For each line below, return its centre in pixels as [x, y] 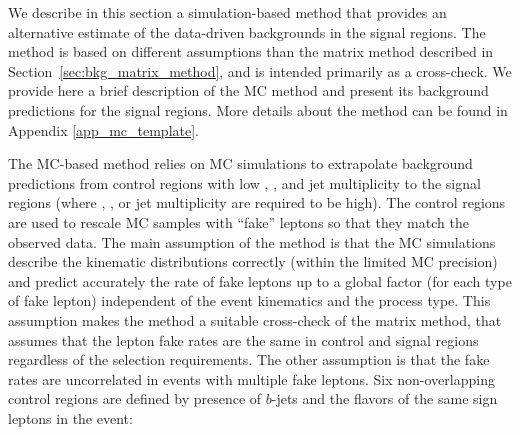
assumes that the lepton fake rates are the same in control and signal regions [243, 339]
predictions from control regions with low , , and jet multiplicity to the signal [244, 182]
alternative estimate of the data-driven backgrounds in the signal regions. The [247, 31]
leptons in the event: [70, 417]
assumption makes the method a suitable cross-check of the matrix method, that [255, 319]
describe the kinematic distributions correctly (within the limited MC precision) [253, 261]
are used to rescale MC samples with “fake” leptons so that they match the [238, 221]
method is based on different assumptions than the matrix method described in [251, 51]
